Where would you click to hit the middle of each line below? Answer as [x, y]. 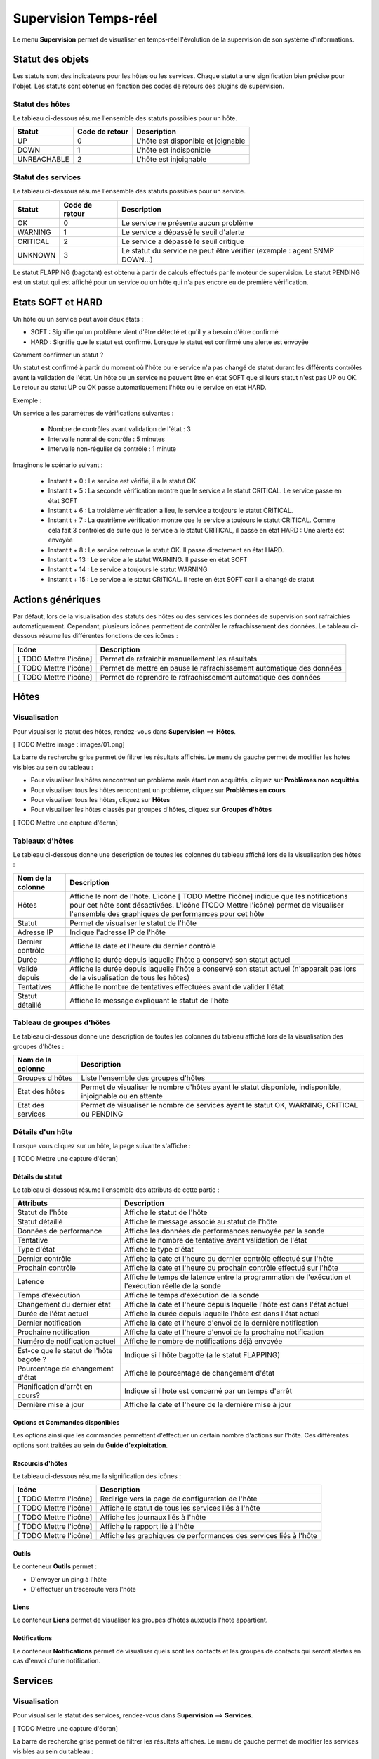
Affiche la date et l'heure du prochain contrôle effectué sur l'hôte [231, 1268]
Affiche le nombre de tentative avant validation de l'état [215, 1240]
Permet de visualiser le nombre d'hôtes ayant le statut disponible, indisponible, [211, 1087]
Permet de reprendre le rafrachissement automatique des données [210, 677]
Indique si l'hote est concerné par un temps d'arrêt [208, 1391]
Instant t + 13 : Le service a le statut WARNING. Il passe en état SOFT [148, 560]
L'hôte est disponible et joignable [191, 141]
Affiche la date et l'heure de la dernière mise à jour [207, 1405]
